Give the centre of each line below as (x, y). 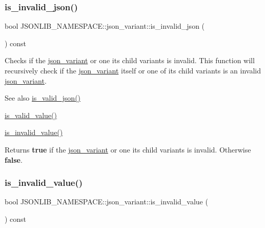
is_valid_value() (31, 115)
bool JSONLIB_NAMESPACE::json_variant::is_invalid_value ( (106, 202)
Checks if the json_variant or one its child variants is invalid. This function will (130, 60)
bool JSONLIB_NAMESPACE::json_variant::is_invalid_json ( (105, 26)
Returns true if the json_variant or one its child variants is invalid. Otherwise (128, 149)
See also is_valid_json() (43, 98)
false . (14, 159)
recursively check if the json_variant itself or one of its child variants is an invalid (133, 70)
